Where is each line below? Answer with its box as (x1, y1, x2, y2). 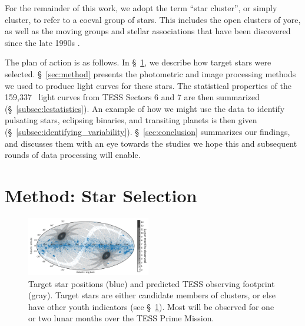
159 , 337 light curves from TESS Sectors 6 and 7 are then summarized (5, 91, 260, 103)
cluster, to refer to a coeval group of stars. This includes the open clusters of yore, (5, 13, 301, 25)
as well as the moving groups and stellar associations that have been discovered (5, 25, 291, 37)
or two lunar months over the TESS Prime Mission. (28, 312, 214, 324)
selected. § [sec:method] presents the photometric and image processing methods (5, 67, 296, 80)
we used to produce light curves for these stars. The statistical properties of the (5, 79, 291, 91)
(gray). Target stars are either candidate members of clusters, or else (28, 289, 276, 301)
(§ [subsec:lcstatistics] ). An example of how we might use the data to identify (5, 102, 285, 114)
